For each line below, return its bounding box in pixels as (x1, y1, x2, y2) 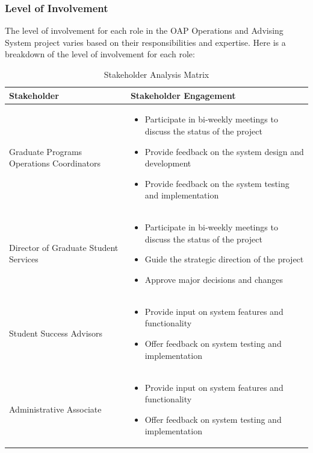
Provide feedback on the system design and (144, 145, 304, 157)
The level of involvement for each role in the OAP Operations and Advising (5, 24, 284, 37)
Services (9, 253, 39, 265)
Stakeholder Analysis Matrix (104, 68, 209, 80)
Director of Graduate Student (9, 241, 119, 253)
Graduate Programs (9, 145, 82, 157)
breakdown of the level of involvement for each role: (5, 48, 195, 60)
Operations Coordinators (9, 157, 101, 169)
